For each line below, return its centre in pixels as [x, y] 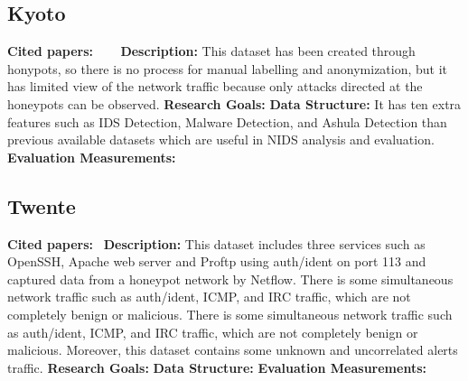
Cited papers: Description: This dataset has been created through [211, 51]
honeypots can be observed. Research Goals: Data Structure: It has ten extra [234, 103]
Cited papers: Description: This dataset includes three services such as [216, 243]
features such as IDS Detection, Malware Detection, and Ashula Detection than [227, 121]
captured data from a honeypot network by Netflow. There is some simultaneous [230, 279]
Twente [42, 205]
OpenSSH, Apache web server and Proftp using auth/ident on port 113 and [217, 261]
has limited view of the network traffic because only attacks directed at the [215, 86]
